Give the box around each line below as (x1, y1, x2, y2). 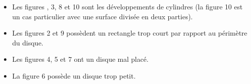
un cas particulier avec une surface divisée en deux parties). (12, 11, 193, 21)
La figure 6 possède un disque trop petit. (12, 70, 136, 81)
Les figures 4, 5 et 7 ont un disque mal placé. (12, 54, 149, 64)
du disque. (12, 37, 44, 47)
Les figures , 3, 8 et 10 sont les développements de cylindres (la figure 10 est (12, 1, 243, 11)
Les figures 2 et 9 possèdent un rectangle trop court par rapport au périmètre (12, 28, 248, 38)
